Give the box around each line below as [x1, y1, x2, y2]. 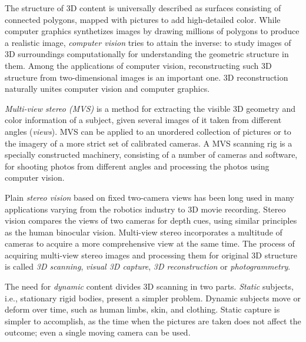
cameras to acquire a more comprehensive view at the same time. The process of [5, 237, 295, 250]
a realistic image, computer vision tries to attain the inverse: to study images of [5, 36, 291, 48]
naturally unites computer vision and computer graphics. [5, 82, 210, 95]
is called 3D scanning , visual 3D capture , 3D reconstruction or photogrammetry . [5, 260, 291, 273]
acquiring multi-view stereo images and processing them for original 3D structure [5, 248, 298, 261]
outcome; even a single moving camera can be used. [5, 326, 191, 338]
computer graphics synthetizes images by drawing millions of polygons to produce [5, 25, 300, 37]
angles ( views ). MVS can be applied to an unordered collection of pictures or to [5, 125, 291, 137]
